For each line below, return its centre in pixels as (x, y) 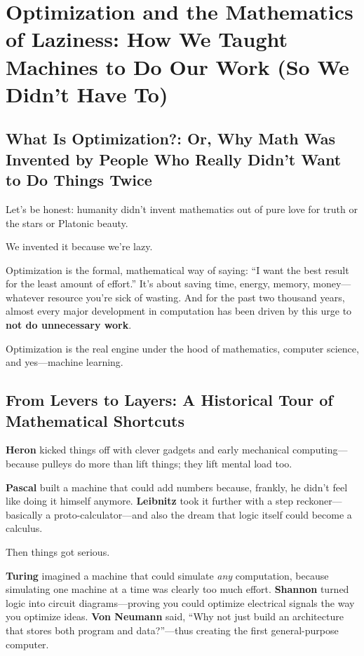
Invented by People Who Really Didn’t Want (174, 159)
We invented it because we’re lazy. (79, 246)
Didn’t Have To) (87, 94)
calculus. (24, 528)
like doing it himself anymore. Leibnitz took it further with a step (149, 501)
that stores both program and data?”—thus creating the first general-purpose (172, 630)
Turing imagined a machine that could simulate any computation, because (167, 575)
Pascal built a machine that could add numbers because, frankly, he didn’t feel (177, 487)
